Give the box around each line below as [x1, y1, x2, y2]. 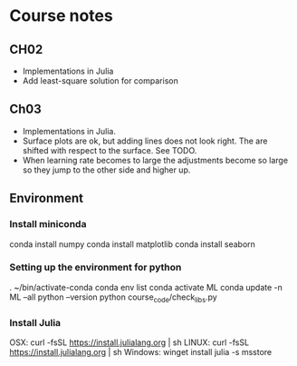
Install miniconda [9, 218, 87, 231]
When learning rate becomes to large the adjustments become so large [22, 154, 288, 165]
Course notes [9, 5, 113, 26]
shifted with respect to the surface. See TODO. [22, 144, 197, 155]
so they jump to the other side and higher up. [22, 164, 191, 175]
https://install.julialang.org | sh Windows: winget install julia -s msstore [9, 346, 273, 357]
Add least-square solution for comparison [22, 75, 178, 86]
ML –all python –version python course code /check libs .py [9, 292, 217, 304]
